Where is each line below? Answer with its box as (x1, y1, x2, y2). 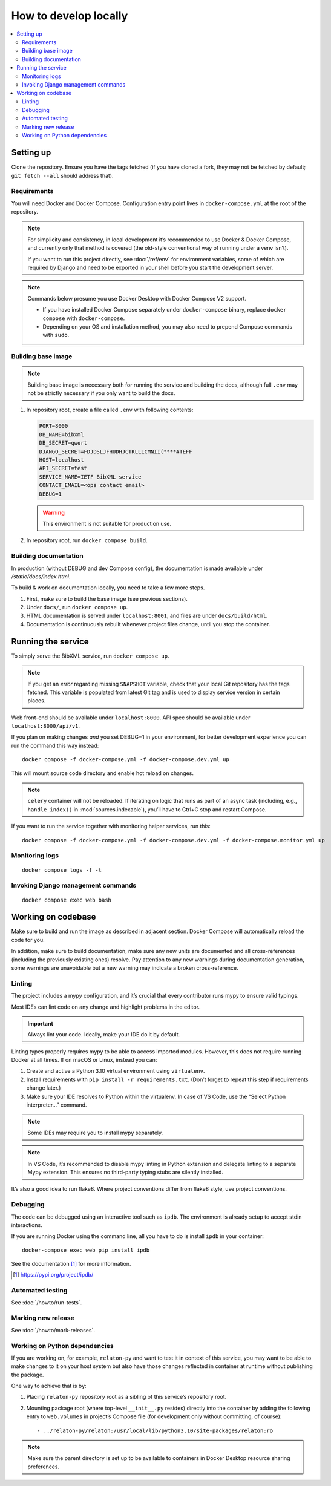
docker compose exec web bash (22, 896, 112, 903)
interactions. (11, 1221, 42, 1228)
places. (27, 697, 46, 704)
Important (27, 1020, 54, 1027)
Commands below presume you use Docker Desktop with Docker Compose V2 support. (27, 295, 247, 302)
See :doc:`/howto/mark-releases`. (11, 1326, 95, 1334)
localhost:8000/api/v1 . (11, 722, 80, 730)
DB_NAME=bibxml (39, 431, 84, 438)
